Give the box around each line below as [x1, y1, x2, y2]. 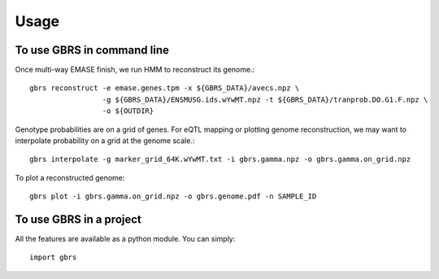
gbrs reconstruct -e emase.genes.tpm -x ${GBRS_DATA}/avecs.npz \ [29, 84, 300, 93]
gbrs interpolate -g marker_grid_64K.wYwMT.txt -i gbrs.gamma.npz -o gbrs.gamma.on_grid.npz [29, 155, 411, 164]
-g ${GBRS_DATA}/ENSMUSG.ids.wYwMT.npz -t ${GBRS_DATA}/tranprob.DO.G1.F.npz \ [102, 94, 428, 104]
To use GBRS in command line [15, 43, 170, 57]
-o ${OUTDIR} [102, 107, 154, 116]
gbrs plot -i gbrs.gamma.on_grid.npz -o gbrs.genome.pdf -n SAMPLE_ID [29, 192, 317, 201]
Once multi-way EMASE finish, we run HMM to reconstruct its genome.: [15, 65, 255, 75]
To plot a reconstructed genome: [15, 172, 125, 182]
